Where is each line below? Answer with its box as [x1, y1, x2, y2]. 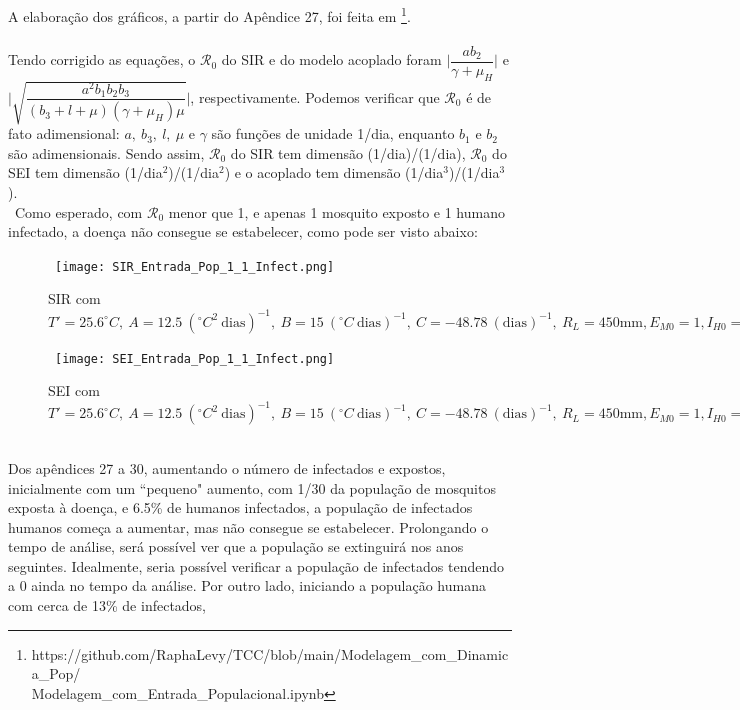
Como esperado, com [14, 201, 143, 222]
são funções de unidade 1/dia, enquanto [211, 123, 455, 144]
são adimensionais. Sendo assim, [8, 142, 205, 163]
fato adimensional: [8, 123, 120, 144]
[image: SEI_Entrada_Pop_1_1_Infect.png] [55, 351, 335, 366]
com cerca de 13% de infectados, [8, 595, 207, 616]
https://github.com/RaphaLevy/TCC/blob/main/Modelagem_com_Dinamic [31, 643, 509, 664]
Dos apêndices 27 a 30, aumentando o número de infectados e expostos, [8, 457, 446, 478]
